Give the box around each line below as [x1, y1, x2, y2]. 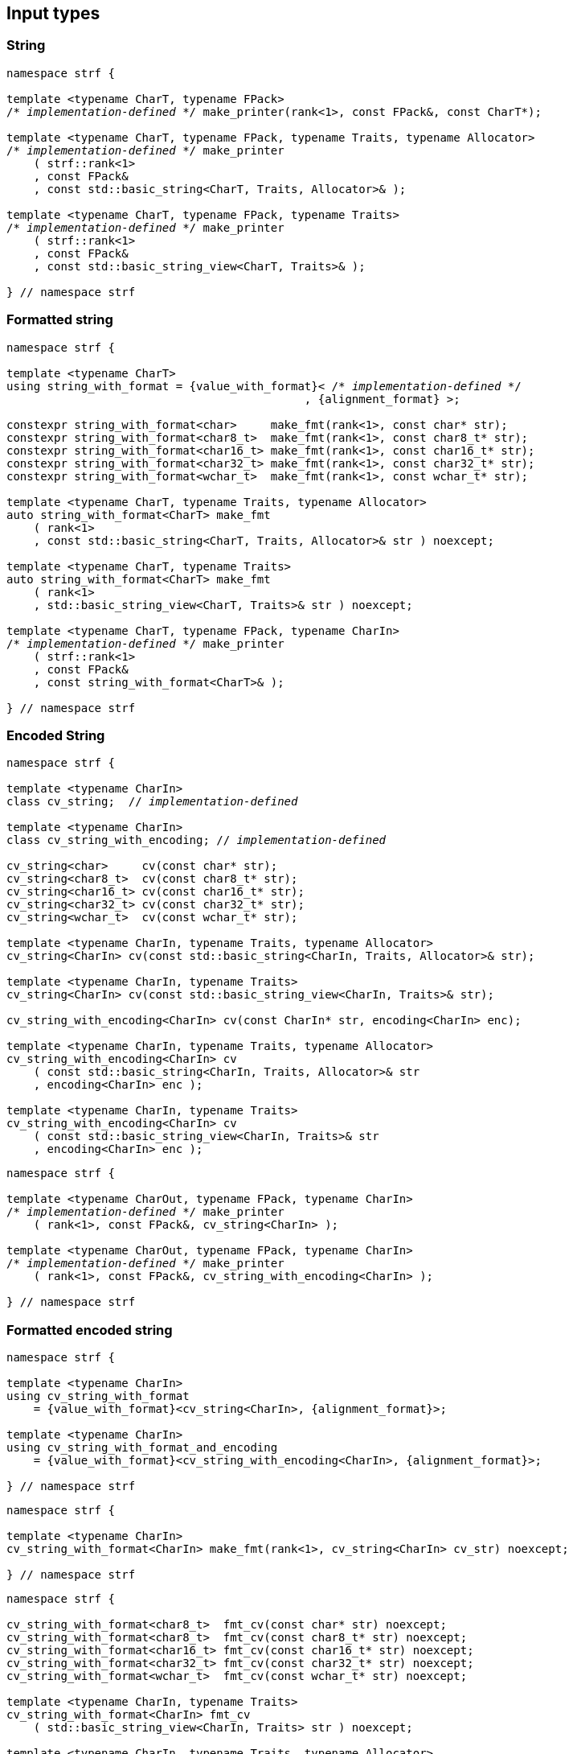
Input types [6, 3, 100, 23]
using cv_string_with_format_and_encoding [6, 1441, 278, 1455]
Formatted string [6, 311, 113, 328]
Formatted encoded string [6, 1321, 173, 1338]
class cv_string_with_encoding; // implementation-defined [6, 834, 387, 847]
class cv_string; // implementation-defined [6, 795, 298, 809]
